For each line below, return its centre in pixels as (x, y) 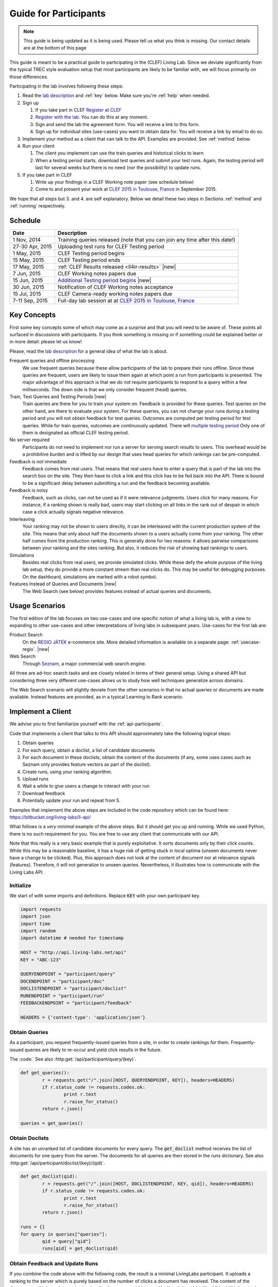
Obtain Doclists (29, 1138)
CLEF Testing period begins (91, 253)
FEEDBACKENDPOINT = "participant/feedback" (76, 1003)
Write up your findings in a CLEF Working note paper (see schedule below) (115, 182)
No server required (30, 440)
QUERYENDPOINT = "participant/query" (68, 974)
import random (38, 931)
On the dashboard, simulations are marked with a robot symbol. (90, 577)
